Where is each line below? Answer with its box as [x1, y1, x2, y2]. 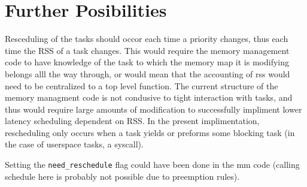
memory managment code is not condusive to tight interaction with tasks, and [5, 91, 293, 104]
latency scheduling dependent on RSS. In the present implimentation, [5, 114, 260, 127]
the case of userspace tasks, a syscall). [5, 138, 144, 150]
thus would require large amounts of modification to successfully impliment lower [5, 102, 302, 115]
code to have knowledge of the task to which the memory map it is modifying [5, 56, 289, 68]
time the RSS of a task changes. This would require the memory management [5, 44, 290, 56]
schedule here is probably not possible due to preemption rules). [5, 170, 240, 182]
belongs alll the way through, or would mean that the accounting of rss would [5, 67, 290, 80]
